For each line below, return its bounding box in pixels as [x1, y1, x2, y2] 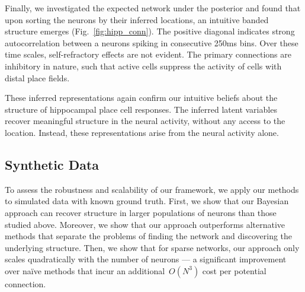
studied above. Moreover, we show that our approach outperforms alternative [5, 218, 285, 230]
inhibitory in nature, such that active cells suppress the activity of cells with [5, 59, 282, 72]
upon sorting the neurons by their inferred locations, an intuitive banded [5, 13, 269, 26]
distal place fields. [5, 71, 70, 84]
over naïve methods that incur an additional [5, 264, 165, 277]
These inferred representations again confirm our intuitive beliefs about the [5, 91, 278, 104]
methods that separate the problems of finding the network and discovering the [5, 230, 293, 242]
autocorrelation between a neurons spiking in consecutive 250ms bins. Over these [5, 36, 298, 49]
